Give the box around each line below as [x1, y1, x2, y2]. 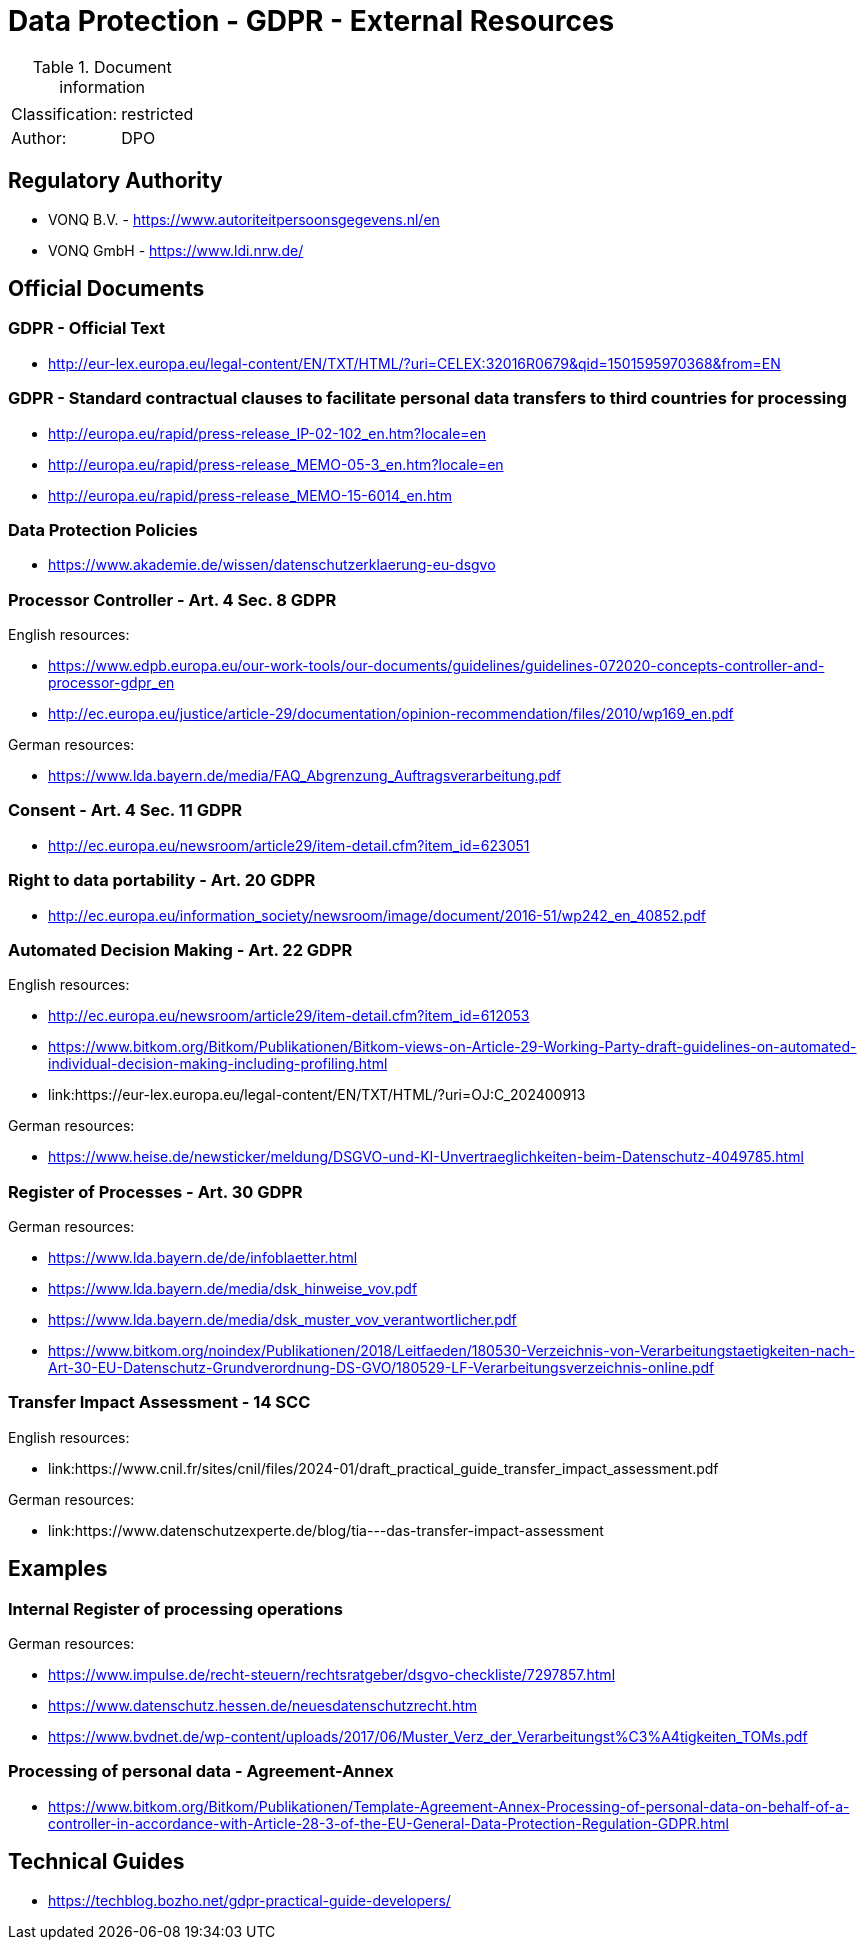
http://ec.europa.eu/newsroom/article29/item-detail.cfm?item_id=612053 [48, 1007, 530, 1025]
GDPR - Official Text [8, 318, 165, 339]
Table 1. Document [32, 56, 172, 77]
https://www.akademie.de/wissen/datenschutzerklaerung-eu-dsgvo [48, 556, 496, 574]
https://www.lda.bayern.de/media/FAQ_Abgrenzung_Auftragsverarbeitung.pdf [48, 767, 561, 785]
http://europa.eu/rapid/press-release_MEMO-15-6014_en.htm [48, 486, 453, 504]
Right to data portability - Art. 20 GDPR [8, 870, 316, 891]
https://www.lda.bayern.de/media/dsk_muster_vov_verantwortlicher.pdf [48, 1311, 517, 1329]
